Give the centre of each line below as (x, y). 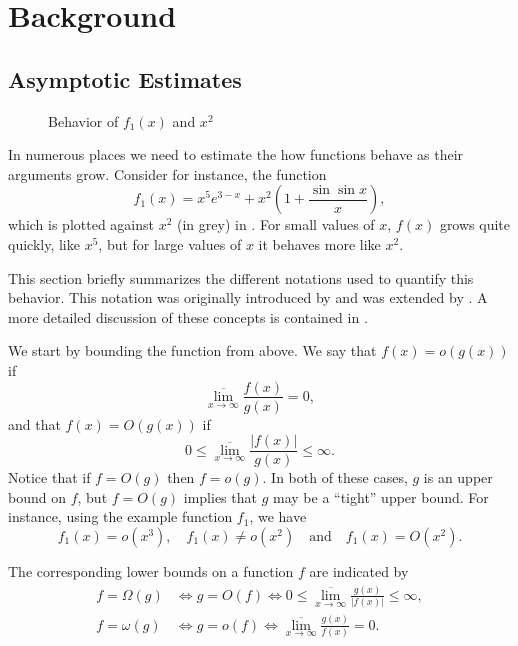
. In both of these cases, (335, 477)
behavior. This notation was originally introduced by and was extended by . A (248, 297)
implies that (220, 496)
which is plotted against (81, 224)
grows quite (474, 224)
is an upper (458, 477)
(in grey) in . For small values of (276, 224)
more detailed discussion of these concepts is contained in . (188, 316)
